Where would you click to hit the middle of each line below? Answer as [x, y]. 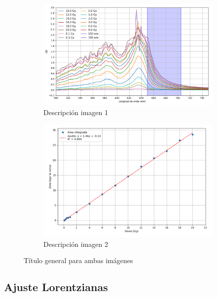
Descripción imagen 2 [76, 244]
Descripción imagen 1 [76, 112]
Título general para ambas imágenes [78, 260]
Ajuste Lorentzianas [56, 287]
